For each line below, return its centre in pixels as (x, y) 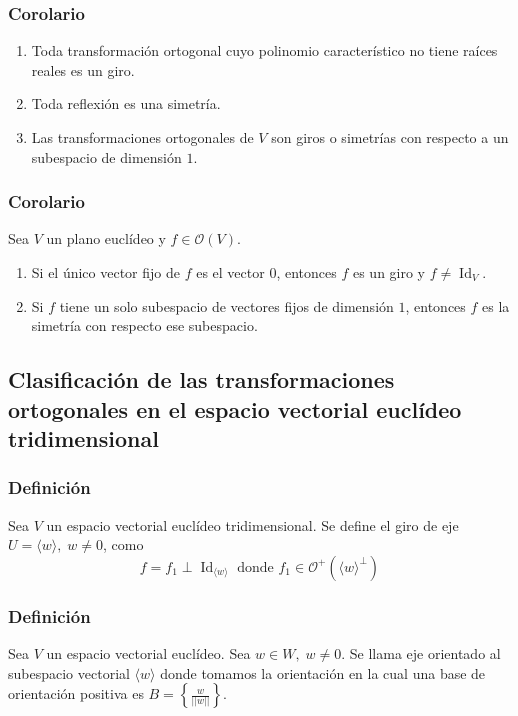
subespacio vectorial (69, 672)
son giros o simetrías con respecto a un (390, 137)
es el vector (230, 272)
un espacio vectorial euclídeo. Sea (148, 652)
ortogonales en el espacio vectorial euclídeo (235, 408)
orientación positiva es (76, 693)
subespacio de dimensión (106, 156)
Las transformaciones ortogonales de (142, 137)
